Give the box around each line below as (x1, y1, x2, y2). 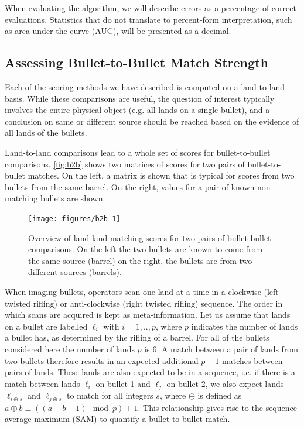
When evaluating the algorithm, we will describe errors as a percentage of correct (5, 2, 296, 13)
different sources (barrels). (28, 266, 122, 278)
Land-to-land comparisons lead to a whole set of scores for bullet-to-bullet (5, 146, 271, 158)
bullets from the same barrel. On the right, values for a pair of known (5, 180, 255, 193)
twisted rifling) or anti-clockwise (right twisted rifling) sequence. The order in (5, 297, 283, 309)
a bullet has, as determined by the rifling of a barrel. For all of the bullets (5, 331, 269, 344)
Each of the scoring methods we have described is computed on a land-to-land (5, 80, 285, 92)
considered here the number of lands (5, 342, 135, 355)
